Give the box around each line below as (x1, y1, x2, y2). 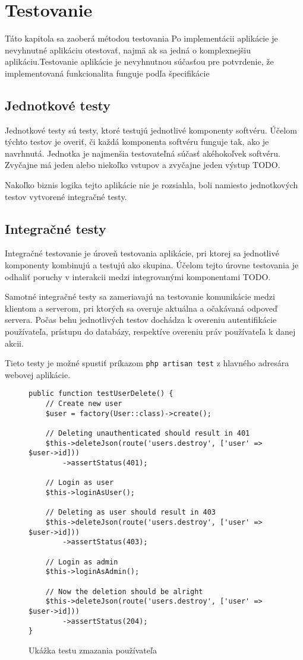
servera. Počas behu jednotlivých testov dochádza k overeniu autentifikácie (5, 313, 277, 326)
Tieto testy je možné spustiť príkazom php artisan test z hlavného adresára (5, 357, 289, 369)
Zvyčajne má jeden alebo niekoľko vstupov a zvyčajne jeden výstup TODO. (5, 158, 280, 171)
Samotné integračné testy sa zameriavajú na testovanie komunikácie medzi (5, 290, 275, 303)
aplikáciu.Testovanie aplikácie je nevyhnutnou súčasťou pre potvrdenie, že (5, 55, 274, 68)
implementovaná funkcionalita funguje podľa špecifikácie (5, 66, 210, 79)
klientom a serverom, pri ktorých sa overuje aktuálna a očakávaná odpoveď (5, 302, 277, 314)
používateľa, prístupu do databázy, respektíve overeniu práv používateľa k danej (5, 325, 296, 338)
